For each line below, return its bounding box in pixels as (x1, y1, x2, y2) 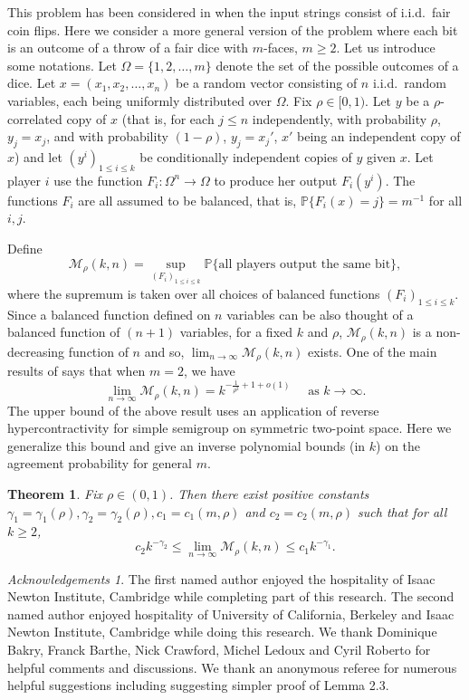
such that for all (358, 502, 447, 521)
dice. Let (7, 73, 56, 92)
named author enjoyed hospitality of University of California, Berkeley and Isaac (7, 604, 455, 623)
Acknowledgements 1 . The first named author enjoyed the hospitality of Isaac (7, 569, 435, 588)
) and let (14, 147, 62, 166)
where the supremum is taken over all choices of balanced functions (7, 283, 380, 302)
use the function (53, 170, 143, 189)
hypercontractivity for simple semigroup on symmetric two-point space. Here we (7, 418, 452, 437)
